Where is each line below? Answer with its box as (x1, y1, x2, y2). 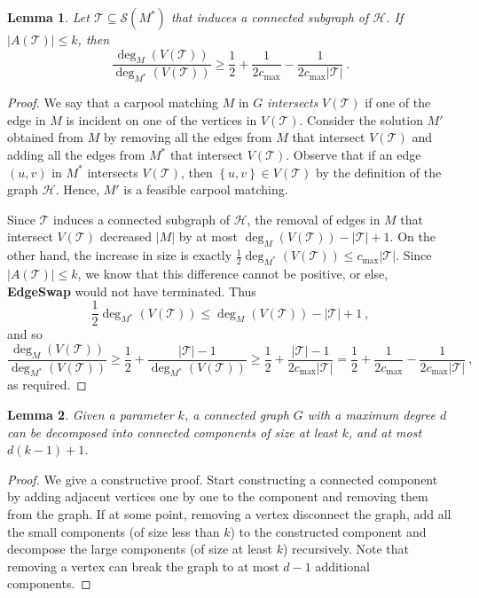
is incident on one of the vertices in (66, 110, 257, 129)
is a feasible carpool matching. (123, 180, 288, 199)
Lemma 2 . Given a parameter (7, 405, 174, 424)
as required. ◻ (7, 375, 87, 394)
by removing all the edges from (103, 128, 272, 146)
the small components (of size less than (7, 522, 220, 540)
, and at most (348, 422, 422, 441)
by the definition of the (316, 162, 442, 181)
